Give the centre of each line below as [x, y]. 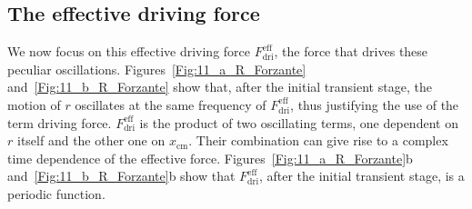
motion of [34, 104]
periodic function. [56, 193]
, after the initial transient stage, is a [362, 176]
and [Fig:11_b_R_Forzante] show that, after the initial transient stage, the [220, 87]
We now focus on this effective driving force [129, 51]
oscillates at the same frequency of [171, 104]
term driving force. [60, 122]
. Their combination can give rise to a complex [318, 140]
